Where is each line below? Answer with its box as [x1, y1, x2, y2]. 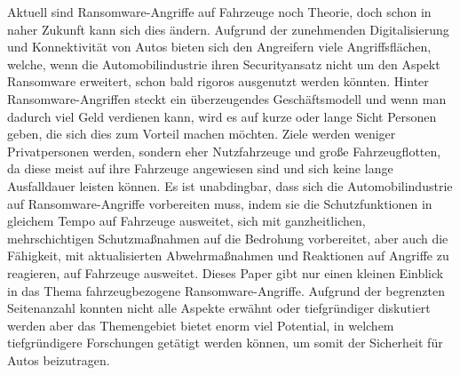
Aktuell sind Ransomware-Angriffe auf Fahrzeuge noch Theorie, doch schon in [7, 3, 432, 20]
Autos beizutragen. [7, 350, 110, 369]
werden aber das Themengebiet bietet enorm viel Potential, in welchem [7, 315, 394, 334]
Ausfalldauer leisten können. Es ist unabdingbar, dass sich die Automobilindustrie [7, 176, 453, 195]
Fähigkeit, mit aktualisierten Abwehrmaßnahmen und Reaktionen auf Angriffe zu [7, 246, 449, 265]
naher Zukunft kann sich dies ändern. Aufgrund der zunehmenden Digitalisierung [7, 20, 449, 38]
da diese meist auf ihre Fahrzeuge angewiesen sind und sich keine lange [7, 159, 393, 178]
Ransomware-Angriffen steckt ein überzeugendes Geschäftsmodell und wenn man [7, 89, 447, 108]
